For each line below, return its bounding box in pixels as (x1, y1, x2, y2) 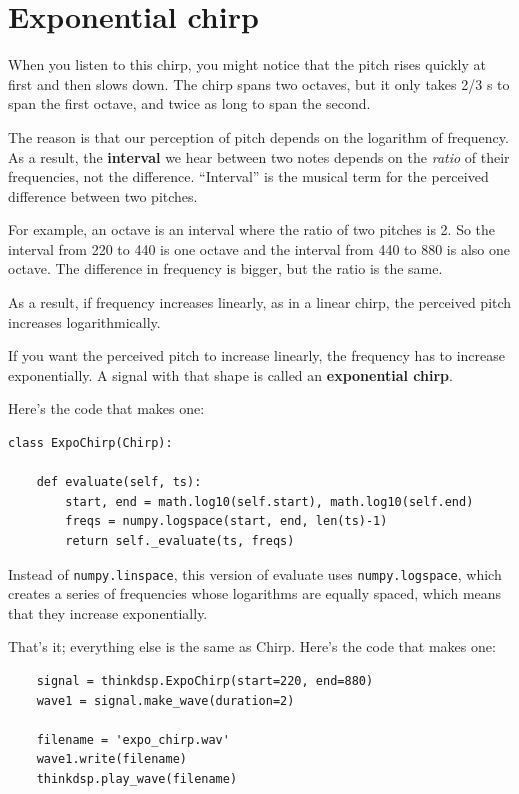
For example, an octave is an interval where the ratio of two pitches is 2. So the (8, 219, 496, 240)
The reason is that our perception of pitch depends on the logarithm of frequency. (8, 126, 509, 147)
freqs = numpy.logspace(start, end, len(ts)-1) (65, 514, 388, 529)
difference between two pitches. (8, 185, 198, 206)
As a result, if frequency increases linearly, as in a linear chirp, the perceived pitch (8, 292, 512, 313)
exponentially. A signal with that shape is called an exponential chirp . (8, 364, 453, 385)
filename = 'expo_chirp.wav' (36, 732, 230, 747)
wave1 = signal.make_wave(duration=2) (36, 693, 295, 708)
